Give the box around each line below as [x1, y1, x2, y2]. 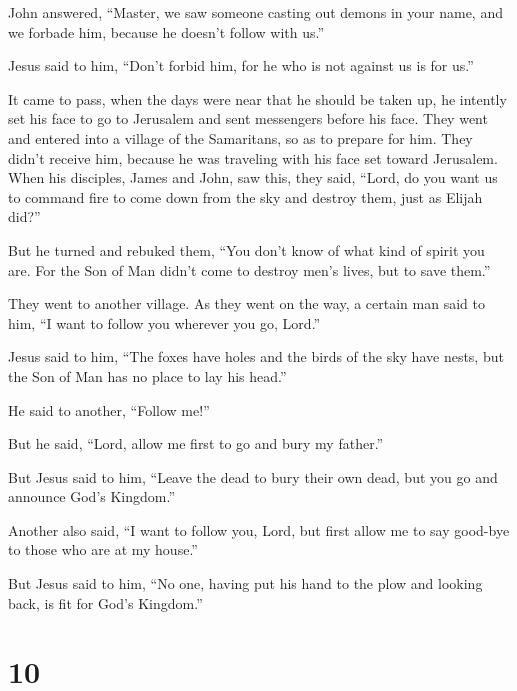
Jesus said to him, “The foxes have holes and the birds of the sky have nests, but [8, 346, 504, 367]
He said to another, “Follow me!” [8, 399, 210, 420]
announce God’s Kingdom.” [8, 486, 176, 507]
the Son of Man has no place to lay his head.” [8, 365, 287, 386]
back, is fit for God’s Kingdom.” [8, 592, 203, 613]
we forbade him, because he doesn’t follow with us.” [8, 21, 325, 42]
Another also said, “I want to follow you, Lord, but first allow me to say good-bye [8, 519, 510, 540]
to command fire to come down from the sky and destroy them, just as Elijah [8, 186, 483, 207]
